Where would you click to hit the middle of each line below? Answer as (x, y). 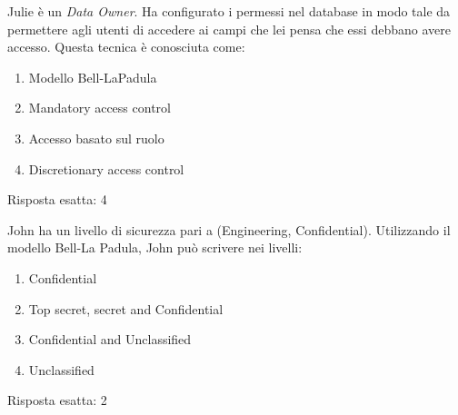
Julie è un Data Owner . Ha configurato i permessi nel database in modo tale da (229, 11)
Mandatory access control (100, 108)
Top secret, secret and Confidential (126, 308)
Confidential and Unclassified (110, 339)
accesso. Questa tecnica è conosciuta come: (126, 47)
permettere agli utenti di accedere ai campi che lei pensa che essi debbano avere (229, 29)
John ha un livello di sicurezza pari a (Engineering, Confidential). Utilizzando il (229, 229)
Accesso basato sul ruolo (96, 138)
